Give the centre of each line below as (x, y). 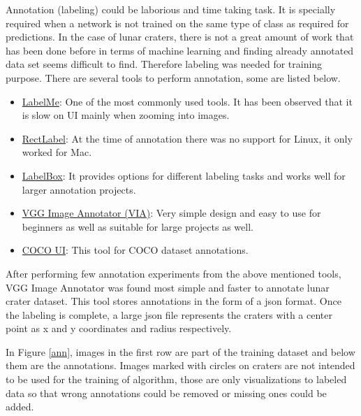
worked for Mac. (57, 152)
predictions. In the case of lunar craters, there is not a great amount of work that (180, 37)
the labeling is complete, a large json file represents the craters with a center (169, 314)
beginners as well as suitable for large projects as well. (138, 226)
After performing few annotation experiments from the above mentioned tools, (174, 273)
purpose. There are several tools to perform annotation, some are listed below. (173, 77)
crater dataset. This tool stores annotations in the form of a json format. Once (174, 301)
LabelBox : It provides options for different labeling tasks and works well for (184, 175)
